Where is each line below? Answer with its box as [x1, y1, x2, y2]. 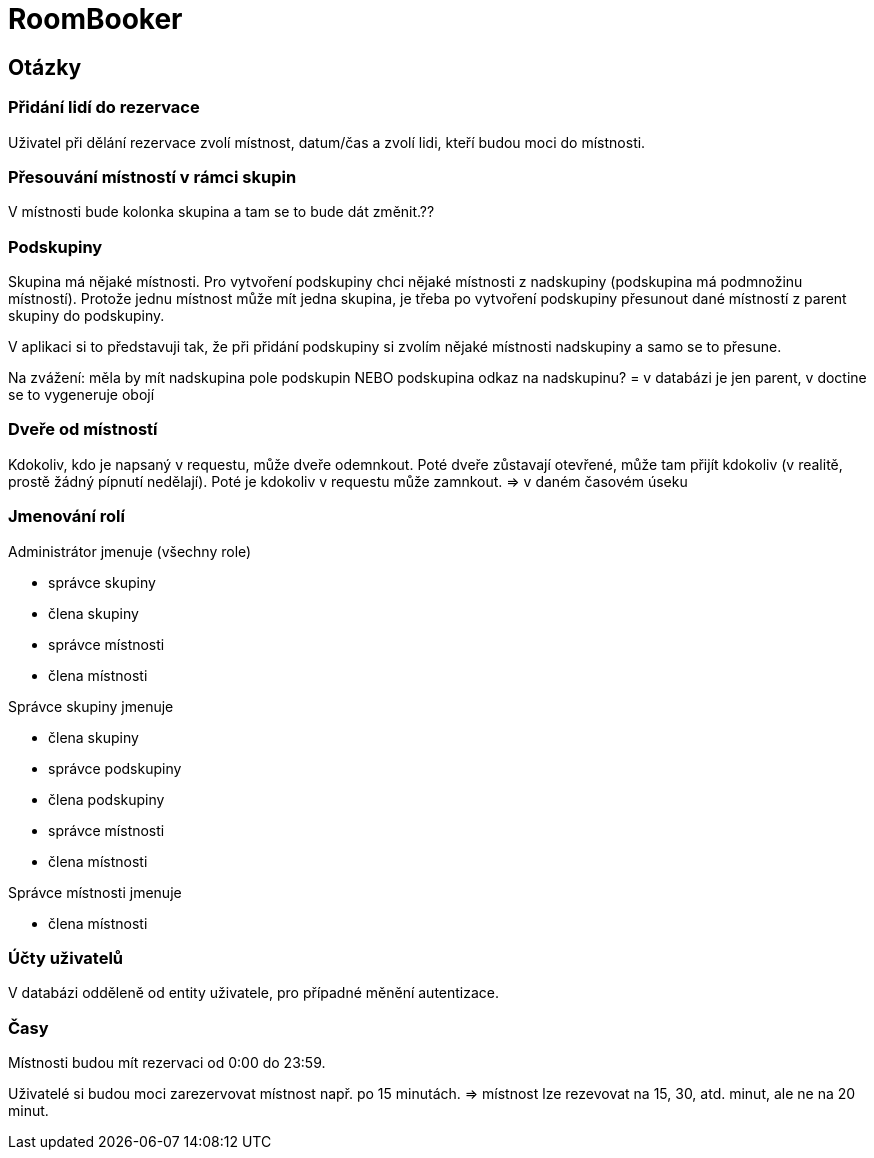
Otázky [8, 54, 82, 80]
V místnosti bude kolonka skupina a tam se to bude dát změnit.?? [8, 203, 435, 221]
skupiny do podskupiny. [8, 307, 165, 325]
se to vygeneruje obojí [8, 386, 155, 404]
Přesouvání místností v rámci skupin [8, 166, 297, 187]
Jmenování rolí [8, 506, 125, 527]
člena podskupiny [48, 790, 165, 808]
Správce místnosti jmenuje [8, 883, 182, 901]
